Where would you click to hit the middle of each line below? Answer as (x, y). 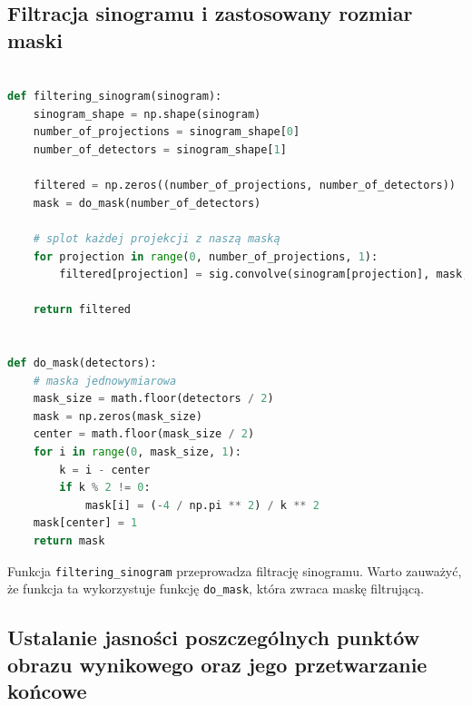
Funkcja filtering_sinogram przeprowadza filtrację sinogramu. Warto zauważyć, (235, 570)
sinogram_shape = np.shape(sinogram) (147, 114)
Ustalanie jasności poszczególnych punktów (214, 637)
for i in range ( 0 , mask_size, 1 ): (137, 452)
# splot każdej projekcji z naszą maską (157, 238)
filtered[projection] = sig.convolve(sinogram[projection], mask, (264, 275)
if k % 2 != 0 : (105, 488)
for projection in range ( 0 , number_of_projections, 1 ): (206, 256)
